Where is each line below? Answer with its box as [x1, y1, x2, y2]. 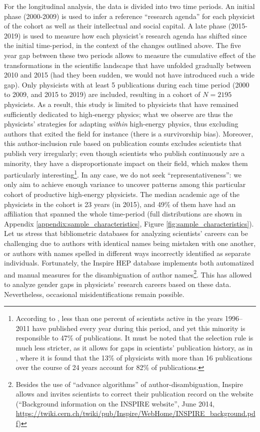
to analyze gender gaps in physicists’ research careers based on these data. [4, 278, 231, 289]
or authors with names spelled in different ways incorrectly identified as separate [4, 247, 251, 258]
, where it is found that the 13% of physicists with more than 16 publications [15, 352, 252, 362]
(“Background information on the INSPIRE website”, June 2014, [15, 398, 214, 408]
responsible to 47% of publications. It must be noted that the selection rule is [15, 332, 253, 343]
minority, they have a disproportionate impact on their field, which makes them [4, 157, 248, 168]
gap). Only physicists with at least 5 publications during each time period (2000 [4, 79, 249, 89]
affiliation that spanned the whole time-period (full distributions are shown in [4, 208, 242, 219]
